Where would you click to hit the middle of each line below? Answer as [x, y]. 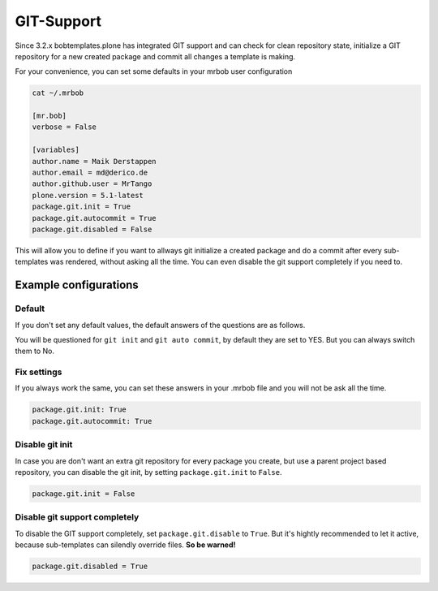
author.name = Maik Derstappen [94, 161]
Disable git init [44, 445]
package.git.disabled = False [92, 229]
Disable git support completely [77, 517]
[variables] [56, 150]
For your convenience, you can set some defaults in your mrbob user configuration [154, 71]
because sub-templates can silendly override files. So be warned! [125, 545]
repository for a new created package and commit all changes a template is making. [155, 56]
